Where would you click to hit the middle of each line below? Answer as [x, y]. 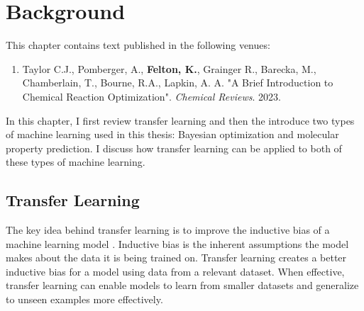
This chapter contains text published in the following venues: [138, 45]
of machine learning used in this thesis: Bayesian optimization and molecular [172, 134]
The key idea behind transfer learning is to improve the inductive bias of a [168, 230]
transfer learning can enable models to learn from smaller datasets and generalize [182, 285]
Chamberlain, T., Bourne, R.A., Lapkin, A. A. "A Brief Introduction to [178, 83]
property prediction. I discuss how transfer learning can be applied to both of [174, 148]
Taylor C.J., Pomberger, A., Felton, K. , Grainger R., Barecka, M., [169, 68]
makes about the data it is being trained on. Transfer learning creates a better [176, 258]
